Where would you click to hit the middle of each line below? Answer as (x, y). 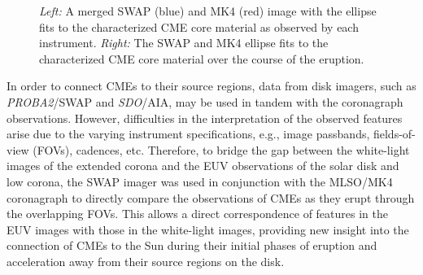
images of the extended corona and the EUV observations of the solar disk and (203, 166)
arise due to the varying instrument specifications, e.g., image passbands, (188, 134)
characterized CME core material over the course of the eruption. (202, 58)
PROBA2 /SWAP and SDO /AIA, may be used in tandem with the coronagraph (205, 101)
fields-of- (394, 134)
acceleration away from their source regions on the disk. (146, 261)
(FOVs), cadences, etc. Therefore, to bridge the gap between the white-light (221, 149)
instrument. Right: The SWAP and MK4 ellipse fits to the (184, 43)
